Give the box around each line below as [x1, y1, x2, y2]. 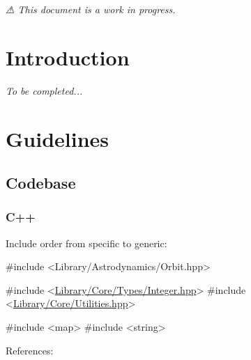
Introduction [6, 42, 130, 71]
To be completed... [6, 83, 83, 97]
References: [6, 343, 54, 357]
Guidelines [6, 124, 109, 152]
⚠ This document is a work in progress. [6, 2, 176, 16]
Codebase [6, 172, 76, 194]
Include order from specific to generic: [6, 235, 167, 250]
